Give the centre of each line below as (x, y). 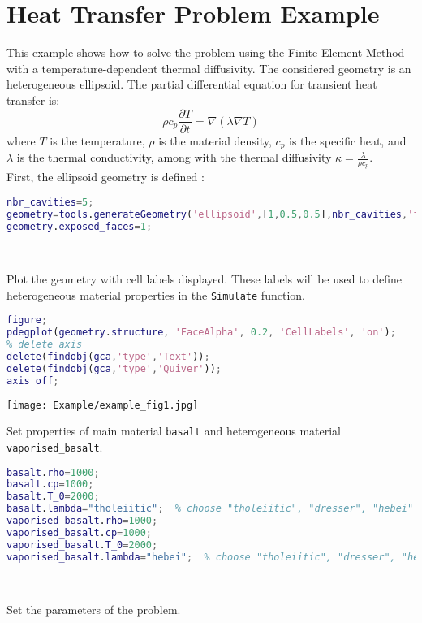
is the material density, (215, 140)
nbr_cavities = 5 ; (50, 202)
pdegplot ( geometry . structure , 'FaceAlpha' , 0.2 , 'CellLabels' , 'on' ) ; (201, 333)
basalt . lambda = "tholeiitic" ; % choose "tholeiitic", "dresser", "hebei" (210, 509)
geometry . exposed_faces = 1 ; (80, 226)
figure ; (27, 320)
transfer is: (33, 100)
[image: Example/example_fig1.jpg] (103, 405)
